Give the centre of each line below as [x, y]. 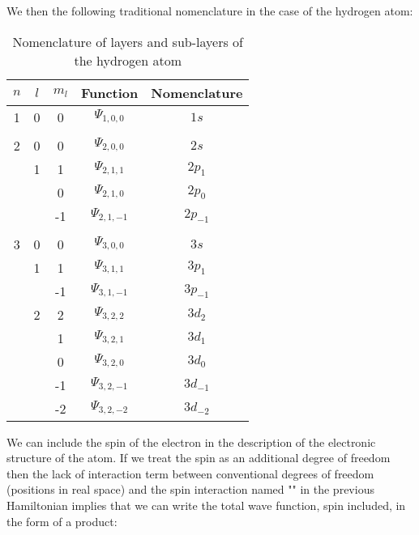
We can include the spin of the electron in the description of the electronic [191, 442]
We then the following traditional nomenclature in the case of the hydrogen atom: [210, 11]
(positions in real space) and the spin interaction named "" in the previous [190, 489]
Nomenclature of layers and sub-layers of [128, 41]
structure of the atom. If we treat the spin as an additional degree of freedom [199, 458]
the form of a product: [62, 521]
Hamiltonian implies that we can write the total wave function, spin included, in [206, 505]
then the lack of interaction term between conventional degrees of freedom [190, 473]
